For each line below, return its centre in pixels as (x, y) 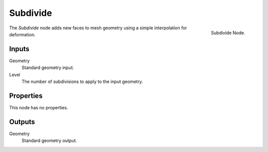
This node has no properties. (39, 107)
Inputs (19, 49)
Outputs (22, 122)
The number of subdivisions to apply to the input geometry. (82, 81)
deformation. (22, 34)
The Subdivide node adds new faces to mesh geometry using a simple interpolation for (98, 28)
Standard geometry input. (48, 68)
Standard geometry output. (49, 141)
